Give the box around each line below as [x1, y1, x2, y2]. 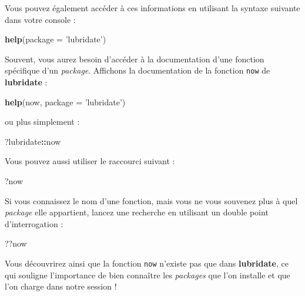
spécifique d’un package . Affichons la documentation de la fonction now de [5, 64, 270, 77]
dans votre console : [5, 13, 76, 25]
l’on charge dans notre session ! [5, 280, 117, 292]
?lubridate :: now [5, 135, 61, 147]
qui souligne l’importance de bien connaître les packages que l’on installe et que [5, 268, 290, 281]
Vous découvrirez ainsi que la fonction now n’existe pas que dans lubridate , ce [5, 257, 289, 269]
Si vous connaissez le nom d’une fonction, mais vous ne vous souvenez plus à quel [5, 194, 298, 207]
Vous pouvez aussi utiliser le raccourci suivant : [5, 155, 175, 167]
